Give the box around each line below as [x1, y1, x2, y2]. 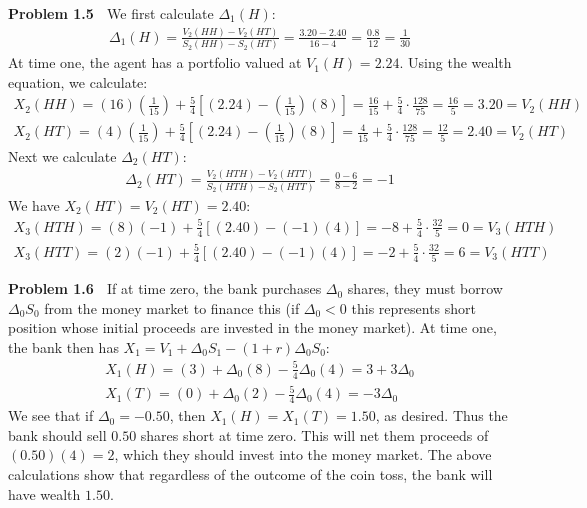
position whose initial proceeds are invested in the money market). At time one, [8, 317, 497, 338]
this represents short [351, 297, 476, 318]
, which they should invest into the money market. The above [114, 444, 492, 465]
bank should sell [8, 424, 107, 445]
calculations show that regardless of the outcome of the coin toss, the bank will [8, 463, 493, 484]
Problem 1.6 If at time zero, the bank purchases [8, 278, 322, 299]
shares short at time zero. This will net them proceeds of [140, 424, 489, 445]
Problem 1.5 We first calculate [8, 3, 214, 23]
